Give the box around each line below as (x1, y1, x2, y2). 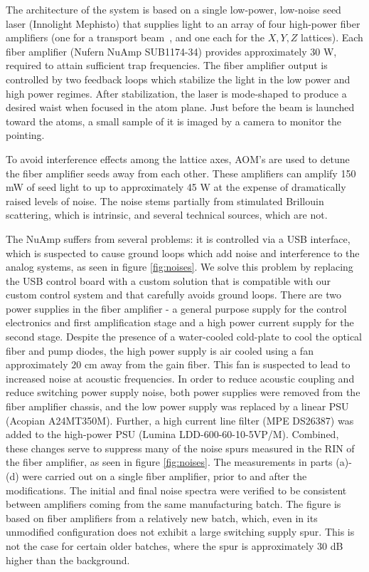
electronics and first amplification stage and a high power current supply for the (6, 315, 354, 330)
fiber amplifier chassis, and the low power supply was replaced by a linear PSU (6, 399, 349, 414)
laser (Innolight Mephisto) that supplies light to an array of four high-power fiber (6, 16, 360, 31)
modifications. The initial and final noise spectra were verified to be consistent (6, 482, 347, 497)
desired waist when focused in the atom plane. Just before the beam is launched (6, 100, 355, 115)
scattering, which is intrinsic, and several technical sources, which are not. (6, 207, 328, 222)
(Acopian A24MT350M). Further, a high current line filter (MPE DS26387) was (6, 412, 354, 427)
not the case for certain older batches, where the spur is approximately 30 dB (6, 538, 343, 553)
